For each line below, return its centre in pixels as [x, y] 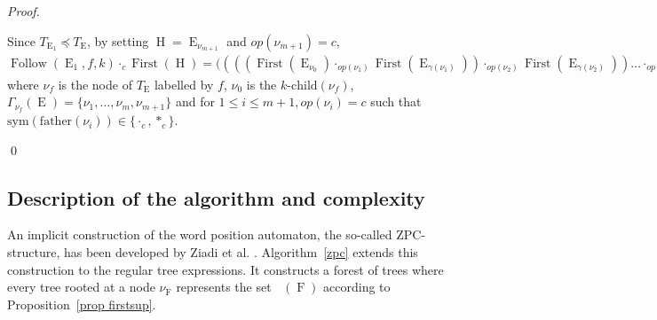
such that [396, 101]
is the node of [95, 84]
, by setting [118, 40]
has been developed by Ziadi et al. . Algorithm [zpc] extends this [241, 252]
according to [357, 287]
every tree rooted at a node [81, 287]
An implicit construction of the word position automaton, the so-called [200, 234]
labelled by [184, 84]
